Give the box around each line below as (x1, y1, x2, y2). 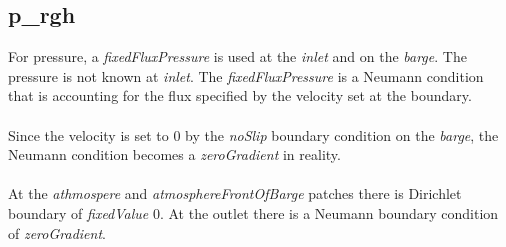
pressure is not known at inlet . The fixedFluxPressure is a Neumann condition (8, 65, 484, 86)
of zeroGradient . (8, 222, 106, 243)
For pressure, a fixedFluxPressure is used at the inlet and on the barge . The (8, 46, 467, 67)
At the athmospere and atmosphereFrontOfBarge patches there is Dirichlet (8, 183, 462, 204)
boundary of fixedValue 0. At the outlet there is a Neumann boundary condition (8, 202, 499, 223)
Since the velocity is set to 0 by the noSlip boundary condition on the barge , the (8, 124, 499, 145)
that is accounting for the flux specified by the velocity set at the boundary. (8, 85, 472, 106)
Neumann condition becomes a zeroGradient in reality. (8, 144, 341, 165)
